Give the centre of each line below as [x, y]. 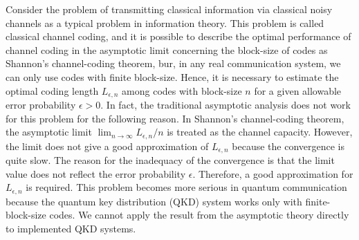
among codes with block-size [182, 90]
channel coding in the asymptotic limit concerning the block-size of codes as [167, 49]
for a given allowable [298, 90]
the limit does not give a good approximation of [107, 146]
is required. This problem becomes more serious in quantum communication [186, 187]
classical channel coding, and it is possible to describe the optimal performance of [178, 36]
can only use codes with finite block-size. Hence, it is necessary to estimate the [172, 76]
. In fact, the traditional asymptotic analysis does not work [225, 105]
